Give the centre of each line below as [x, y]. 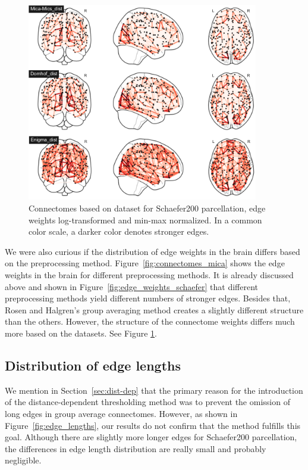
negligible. [23, 460]
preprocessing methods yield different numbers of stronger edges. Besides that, [148, 298]
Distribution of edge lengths [93, 365]
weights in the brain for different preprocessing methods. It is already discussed [149, 274]
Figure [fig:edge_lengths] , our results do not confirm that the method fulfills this [153, 425]
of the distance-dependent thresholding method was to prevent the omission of [147, 402]
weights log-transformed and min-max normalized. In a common [145, 220]
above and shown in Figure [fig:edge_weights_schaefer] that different [132, 286]
